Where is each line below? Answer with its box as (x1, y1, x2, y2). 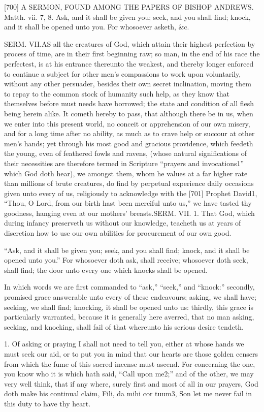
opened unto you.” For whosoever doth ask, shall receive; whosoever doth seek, (4, 255, 248, 265)
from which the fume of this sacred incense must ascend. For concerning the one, (4, 358, 255, 369)
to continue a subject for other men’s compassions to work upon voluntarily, (4, 68, 241, 79)
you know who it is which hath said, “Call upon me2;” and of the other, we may (4, 368, 254, 379)
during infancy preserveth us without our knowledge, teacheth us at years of (4, 217, 241, 228)
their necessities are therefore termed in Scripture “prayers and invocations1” (4, 157, 244, 168)
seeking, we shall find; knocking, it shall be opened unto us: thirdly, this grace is (4, 301, 253, 312)
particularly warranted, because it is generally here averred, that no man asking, (4, 311, 254, 322)
